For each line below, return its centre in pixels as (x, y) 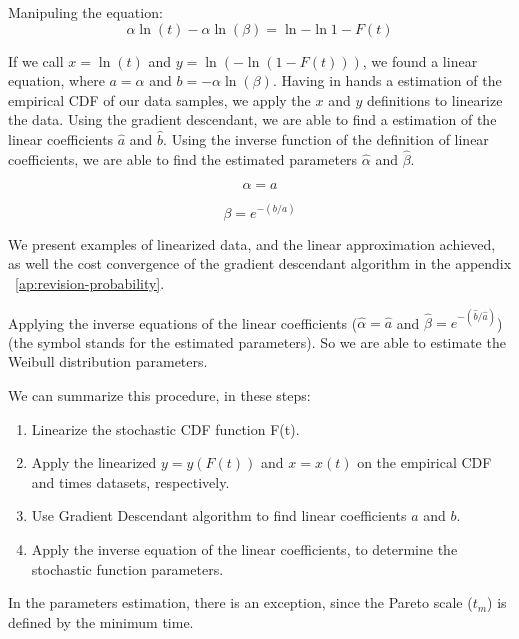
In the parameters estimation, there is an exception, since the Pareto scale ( (240, 602)
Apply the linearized (94, 462)
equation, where (56, 80)
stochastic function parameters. (127, 568)
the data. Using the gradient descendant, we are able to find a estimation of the (252, 119)
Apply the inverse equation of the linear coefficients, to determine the (244, 548)
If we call (36, 60)
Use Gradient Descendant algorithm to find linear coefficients (219, 515)
